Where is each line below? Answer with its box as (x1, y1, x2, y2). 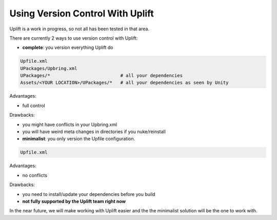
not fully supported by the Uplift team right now (22, 198, 126, 204)
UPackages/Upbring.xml (20, 65, 77, 71)
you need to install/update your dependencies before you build (22, 191, 155, 197)
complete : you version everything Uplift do (22, 44, 113, 51)
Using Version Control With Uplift (9, 8, 154, 19)
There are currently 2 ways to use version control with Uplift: (9, 35, 138, 41)
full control (22, 102, 46, 108)
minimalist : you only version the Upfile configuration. (22, 136, 135, 142)
